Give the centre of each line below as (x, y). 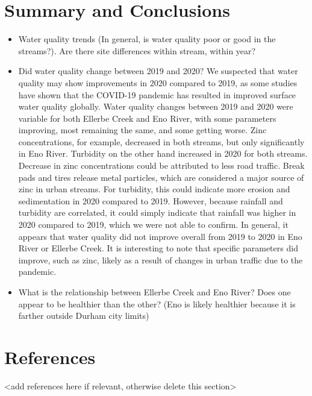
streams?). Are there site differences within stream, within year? (137, 50)
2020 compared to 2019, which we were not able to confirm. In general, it (153, 225)
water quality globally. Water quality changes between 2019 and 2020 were (156, 106)
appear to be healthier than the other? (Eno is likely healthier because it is (157, 303)
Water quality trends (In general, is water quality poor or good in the (147, 39)
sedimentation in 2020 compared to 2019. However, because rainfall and (151, 200)
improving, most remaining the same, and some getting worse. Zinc (142, 130)
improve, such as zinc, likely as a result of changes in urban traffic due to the (161, 259)
